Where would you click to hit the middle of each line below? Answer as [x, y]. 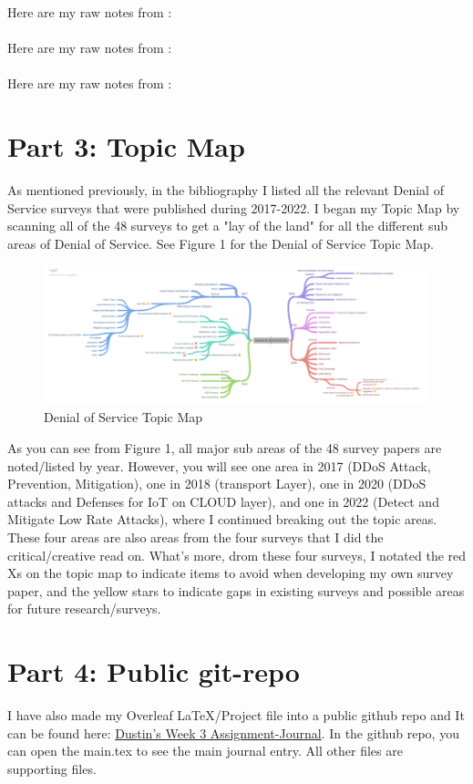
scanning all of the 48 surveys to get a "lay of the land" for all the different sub [227, 226]
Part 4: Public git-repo [154, 671]
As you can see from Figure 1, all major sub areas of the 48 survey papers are [225, 448]
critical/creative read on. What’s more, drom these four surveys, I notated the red [237, 555]
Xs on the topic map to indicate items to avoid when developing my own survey [231, 573]
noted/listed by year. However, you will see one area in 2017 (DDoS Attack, [219, 465]
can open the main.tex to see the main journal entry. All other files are [205, 751]
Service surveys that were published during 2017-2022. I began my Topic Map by [234, 207]
